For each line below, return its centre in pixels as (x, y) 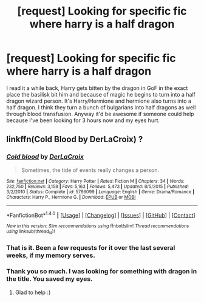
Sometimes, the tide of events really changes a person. (90, 170)
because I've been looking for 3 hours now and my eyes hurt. (83, 120)
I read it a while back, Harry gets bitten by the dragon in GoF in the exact (97, 88)
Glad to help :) (33, 292)
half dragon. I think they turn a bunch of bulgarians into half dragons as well (101, 107)
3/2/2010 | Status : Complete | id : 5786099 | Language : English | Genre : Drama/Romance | (100, 192)
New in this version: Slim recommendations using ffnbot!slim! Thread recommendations (98, 226)
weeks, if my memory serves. (51, 255)
